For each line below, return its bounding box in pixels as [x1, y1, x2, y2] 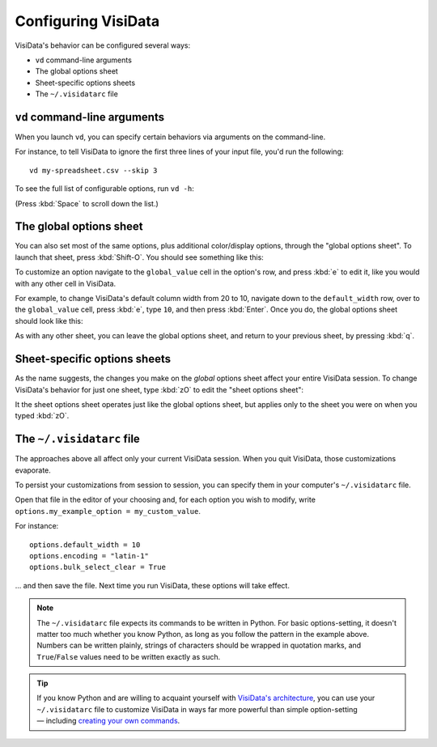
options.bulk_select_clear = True [29, 562, 166, 572]
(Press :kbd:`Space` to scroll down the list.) [15, 198, 159, 208]
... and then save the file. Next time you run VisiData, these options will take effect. [15, 580, 291, 590]
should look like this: [15, 316, 83, 325]
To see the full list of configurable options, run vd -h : [15, 184, 194, 193]
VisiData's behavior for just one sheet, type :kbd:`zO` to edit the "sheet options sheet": [15, 384, 303, 394]
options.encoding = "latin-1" [29, 551, 150, 560]
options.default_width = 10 [29, 540, 141, 550]
